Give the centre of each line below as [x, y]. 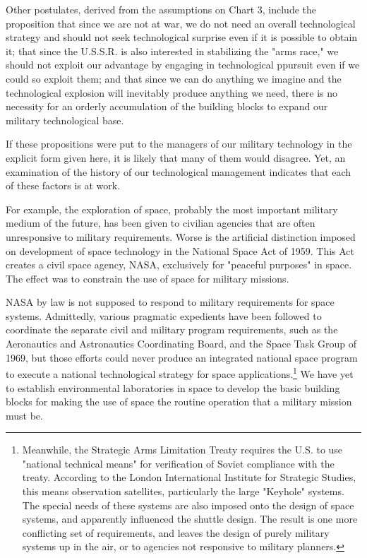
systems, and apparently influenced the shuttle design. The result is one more [190, 519]
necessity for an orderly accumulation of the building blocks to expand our [167, 106]
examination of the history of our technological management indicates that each [179, 171]
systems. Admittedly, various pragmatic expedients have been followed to [164, 315]
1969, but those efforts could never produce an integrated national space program [182, 357]
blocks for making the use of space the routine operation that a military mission [179, 402]
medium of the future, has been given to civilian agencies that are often [161, 223]
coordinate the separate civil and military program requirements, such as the [172, 330]
